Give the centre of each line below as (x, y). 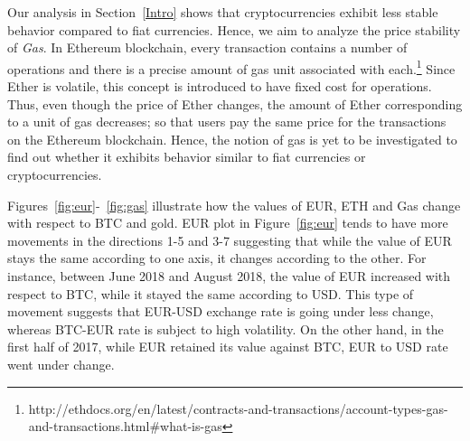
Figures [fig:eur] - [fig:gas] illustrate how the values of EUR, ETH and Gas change (234, 205)
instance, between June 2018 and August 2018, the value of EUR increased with (229, 275)
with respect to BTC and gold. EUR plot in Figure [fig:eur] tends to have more (228, 223)
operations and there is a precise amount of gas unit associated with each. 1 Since (231, 67)
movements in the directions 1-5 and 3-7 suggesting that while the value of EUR (230, 240)
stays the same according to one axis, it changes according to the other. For (217, 258)
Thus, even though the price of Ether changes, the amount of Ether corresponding (235, 103)
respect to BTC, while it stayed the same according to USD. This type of (211, 293)
